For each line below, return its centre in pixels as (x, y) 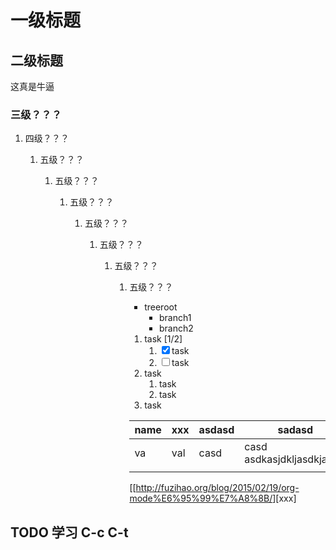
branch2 (176, 328)
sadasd (295, 430)
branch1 (175, 318)
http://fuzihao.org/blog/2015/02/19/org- (217, 488)
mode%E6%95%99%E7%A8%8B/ (201, 498)
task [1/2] (163, 339)
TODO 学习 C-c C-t (69, 532)
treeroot (161, 307)
